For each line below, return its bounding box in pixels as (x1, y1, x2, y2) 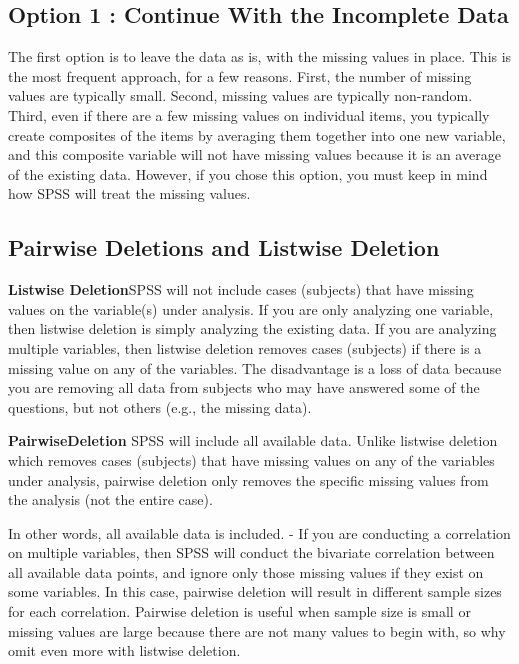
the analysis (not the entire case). (8, 489, 213, 510)
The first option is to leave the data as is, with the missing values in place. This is (8, 46, 512, 67)
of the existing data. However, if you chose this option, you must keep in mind (8, 163, 488, 184)
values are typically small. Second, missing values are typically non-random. (8, 85, 473, 106)
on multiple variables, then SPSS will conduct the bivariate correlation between (8, 542, 495, 563)
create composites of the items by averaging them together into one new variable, (8, 124, 506, 145)
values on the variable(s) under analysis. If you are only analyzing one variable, (8, 298, 494, 319)
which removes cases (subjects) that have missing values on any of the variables (8, 449, 495, 470)
